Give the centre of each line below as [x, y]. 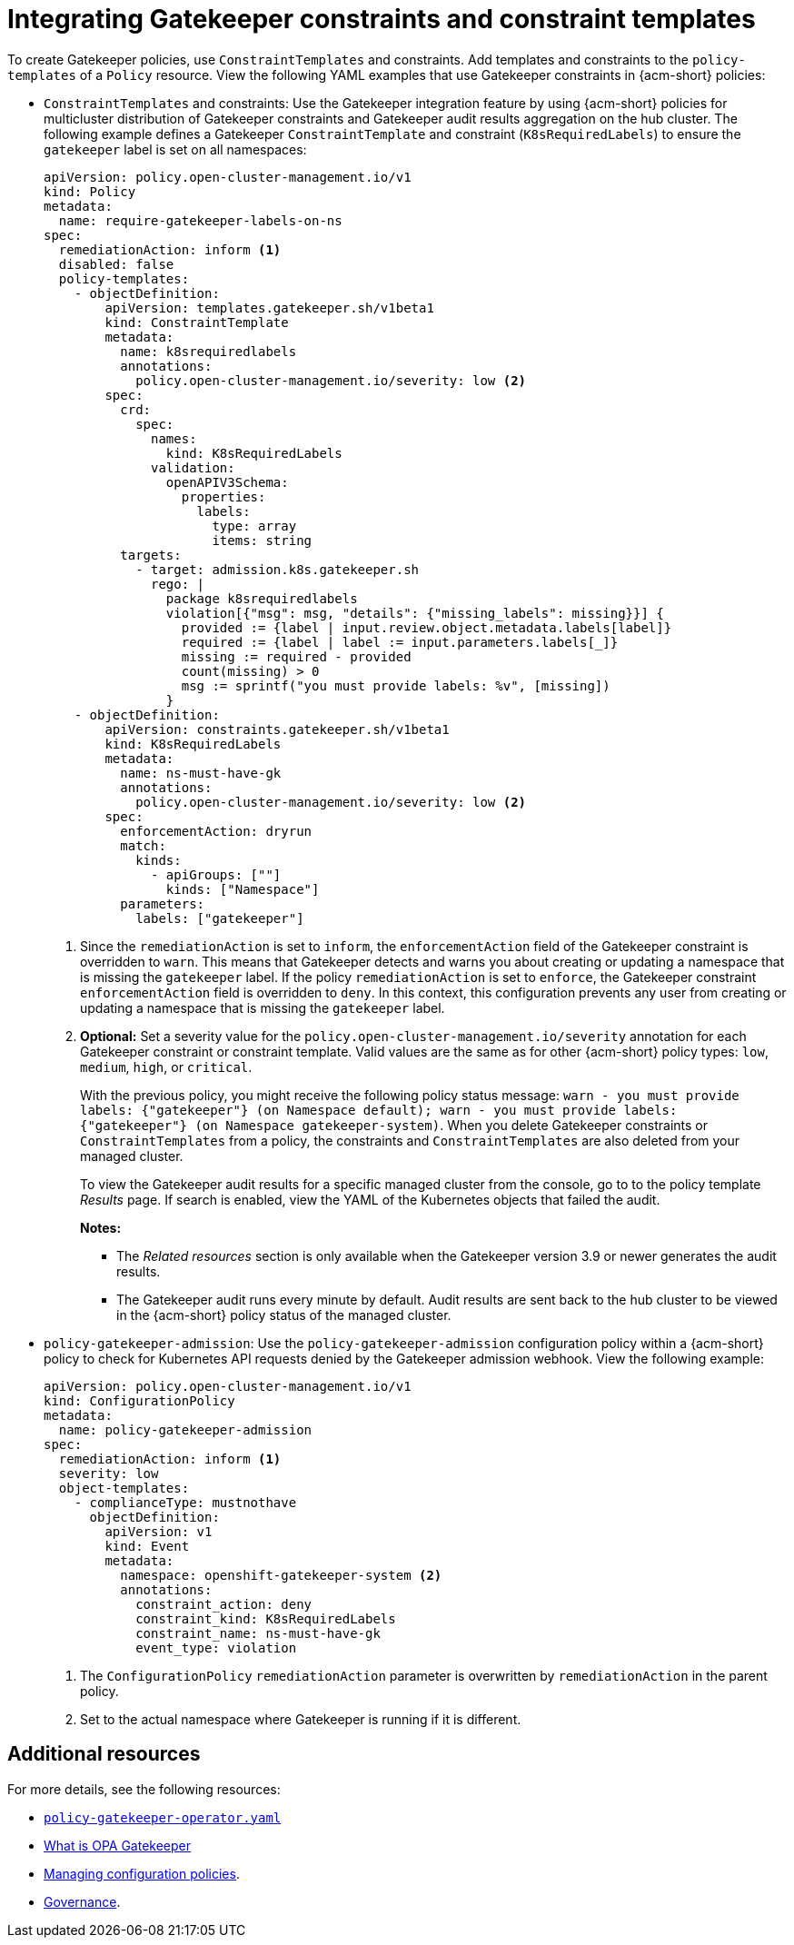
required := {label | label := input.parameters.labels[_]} [400, 642]
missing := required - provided [296, 656]
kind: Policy [90, 191]
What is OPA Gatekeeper [117, 1845]
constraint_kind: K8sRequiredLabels [266, 1618]
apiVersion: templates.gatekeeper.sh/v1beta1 [269, 308]
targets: [151, 555]
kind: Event [147, 1546]
